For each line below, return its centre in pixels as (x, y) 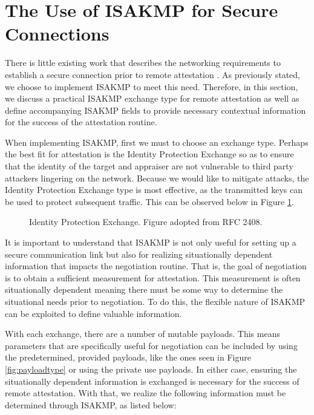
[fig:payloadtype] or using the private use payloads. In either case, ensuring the (151, 369)
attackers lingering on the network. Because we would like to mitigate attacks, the (157, 178)
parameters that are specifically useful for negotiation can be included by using (151, 345)
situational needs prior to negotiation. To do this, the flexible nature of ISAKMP (155, 301)
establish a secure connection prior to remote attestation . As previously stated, (152, 74)
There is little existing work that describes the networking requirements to (143, 63)
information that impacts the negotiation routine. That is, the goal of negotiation (156, 266)
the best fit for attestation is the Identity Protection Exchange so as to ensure (149, 154)
